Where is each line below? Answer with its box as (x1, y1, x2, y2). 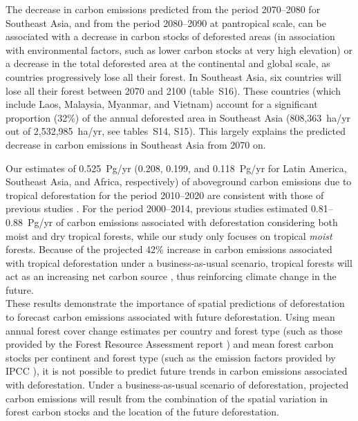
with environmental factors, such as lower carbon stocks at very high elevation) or (6, 42, 352, 57)
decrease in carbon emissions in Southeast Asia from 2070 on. (6, 137, 266, 151)
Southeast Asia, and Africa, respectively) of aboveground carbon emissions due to (6, 174, 352, 189)
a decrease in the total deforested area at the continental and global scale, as (6, 56, 330, 71)
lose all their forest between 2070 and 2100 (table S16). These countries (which (6, 83, 341, 97)
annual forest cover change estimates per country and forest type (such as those (6, 323, 343, 337)
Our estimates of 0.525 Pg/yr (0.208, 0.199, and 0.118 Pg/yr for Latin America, (6, 160, 347, 175)
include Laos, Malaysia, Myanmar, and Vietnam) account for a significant (6, 97, 318, 111)
